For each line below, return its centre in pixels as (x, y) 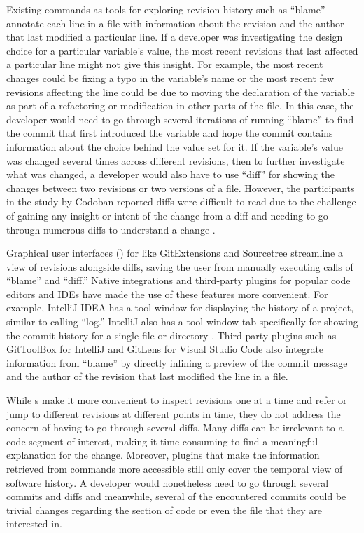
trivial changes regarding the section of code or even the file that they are (164, 510)
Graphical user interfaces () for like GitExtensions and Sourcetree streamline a (175, 253)
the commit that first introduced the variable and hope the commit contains (170, 133)
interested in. (34, 524)
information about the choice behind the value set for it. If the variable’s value (175, 146)
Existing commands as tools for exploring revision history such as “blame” (166, 9)
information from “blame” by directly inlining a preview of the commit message (177, 362)
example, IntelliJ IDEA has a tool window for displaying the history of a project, (180, 308)
